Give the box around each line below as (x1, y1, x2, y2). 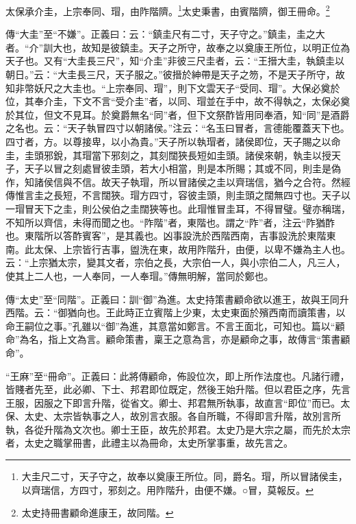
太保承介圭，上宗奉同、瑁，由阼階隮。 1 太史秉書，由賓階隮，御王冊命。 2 (5, 2, 330, 18)
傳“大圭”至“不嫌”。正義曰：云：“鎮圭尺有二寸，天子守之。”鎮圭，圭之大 (5, 27, 325, 41)
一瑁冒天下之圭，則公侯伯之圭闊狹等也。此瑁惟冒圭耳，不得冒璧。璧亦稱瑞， (5, 201, 351, 215)
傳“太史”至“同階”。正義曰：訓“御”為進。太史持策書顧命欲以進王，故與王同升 (5, 291, 349, 306)
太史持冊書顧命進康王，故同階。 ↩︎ (21, 505, 174, 520)
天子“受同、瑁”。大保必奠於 (216, 80, 340, 95)
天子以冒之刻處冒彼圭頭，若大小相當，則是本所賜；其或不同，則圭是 (24, 161, 331, 176)
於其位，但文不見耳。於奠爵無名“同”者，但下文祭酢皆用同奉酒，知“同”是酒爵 (5, 107, 350, 121)
